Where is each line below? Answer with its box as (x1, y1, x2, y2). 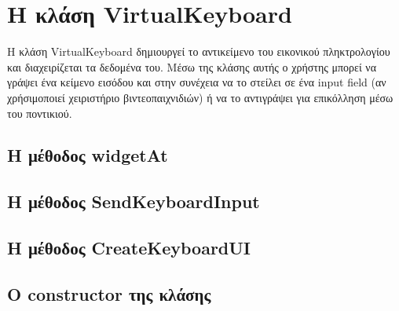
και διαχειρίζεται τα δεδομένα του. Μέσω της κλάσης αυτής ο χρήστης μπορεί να (7, 58, 376, 75)
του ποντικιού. (7, 104, 72, 121)
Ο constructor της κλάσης (7, 281, 211, 306)
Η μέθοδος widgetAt (7, 143, 168, 167)
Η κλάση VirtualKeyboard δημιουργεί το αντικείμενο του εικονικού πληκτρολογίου (7, 43, 390, 60)
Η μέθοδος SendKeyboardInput (7, 189, 260, 214)
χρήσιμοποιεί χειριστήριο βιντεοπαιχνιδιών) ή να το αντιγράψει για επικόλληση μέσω (7, 89, 394, 105)
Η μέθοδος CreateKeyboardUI (7, 236, 251, 260)
